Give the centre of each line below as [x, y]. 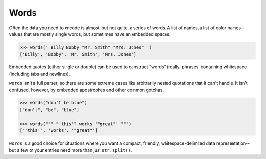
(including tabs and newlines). [40, 74]
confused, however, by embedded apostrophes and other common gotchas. [86, 90]
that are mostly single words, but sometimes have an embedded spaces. [97, 34]
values [16, 34]
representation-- [233, 143]
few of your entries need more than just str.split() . [76, 150]
